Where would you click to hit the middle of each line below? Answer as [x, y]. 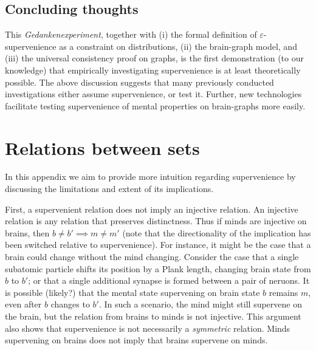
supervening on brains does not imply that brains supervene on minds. [136, 340]
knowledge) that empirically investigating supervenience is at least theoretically [153, 70]
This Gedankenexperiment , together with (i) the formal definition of [131, 34]
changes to [70, 304]
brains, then [27, 232]
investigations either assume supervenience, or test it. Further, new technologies [153, 94]
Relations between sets [102, 147]
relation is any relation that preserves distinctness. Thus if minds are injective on [156, 221]
